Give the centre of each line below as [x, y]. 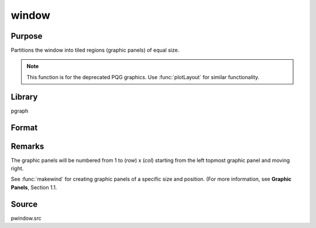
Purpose [27, 36]
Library [24, 97]
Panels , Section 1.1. [34, 187]
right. [17, 169]
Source [24, 204]
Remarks [28, 146]
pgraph [20, 111]
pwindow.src [26, 218]
